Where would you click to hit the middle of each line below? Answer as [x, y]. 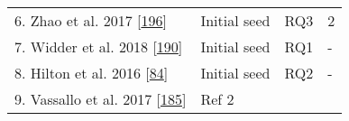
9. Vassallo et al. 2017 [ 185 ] [101, 99]
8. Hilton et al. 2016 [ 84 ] [92, 73]
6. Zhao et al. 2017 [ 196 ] [91, 20]
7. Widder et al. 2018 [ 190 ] [99, 47]
